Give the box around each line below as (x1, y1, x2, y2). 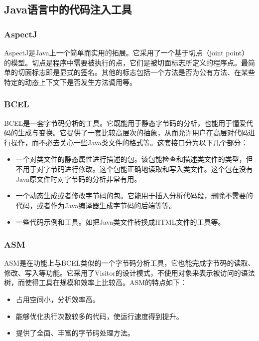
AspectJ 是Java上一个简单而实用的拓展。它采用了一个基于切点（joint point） (4, 47, 249, 57)
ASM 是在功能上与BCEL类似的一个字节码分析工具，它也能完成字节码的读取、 (4, 258, 255, 268)
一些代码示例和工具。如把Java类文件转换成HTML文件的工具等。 (15, 217, 225, 227)
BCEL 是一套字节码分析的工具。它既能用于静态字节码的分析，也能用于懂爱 (4, 117, 247, 128)
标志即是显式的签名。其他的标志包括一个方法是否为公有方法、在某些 (31, 67, 255, 77)
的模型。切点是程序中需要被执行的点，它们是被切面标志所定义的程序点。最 (4, 57, 248, 67)
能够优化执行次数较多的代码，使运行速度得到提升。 (15, 311, 183, 321)
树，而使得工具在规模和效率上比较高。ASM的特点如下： (4, 277, 187, 288)
